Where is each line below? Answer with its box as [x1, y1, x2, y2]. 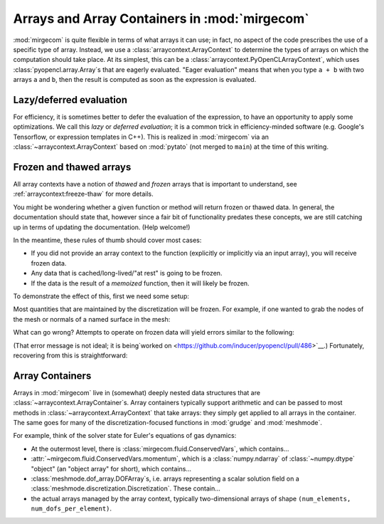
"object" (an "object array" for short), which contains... [31, 464, 192, 473]
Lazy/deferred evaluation [13, 93, 128, 106]
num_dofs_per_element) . [31, 504, 112, 513]
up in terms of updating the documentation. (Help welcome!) [13, 223, 191, 231]
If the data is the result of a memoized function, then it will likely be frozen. [31, 278, 250, 288]
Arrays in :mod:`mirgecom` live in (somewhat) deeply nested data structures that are [13, 388, 261, 397]
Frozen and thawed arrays [13, 161, 132, 173]
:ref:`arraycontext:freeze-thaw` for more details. [13, 189, 154, 199]
